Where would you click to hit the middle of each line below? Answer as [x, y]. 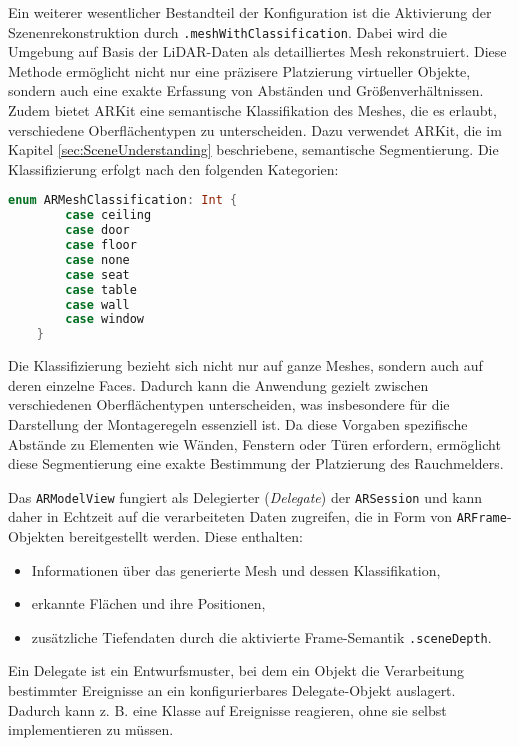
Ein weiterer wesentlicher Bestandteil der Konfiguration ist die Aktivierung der [250, 12]
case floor [101, 245]
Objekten [36, 536]
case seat [97, 274]
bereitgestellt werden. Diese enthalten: [186, 536]
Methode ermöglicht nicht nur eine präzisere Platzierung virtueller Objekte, [239, 70]
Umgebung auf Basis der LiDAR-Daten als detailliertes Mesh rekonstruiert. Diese [257, 51]
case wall [97, 304]
